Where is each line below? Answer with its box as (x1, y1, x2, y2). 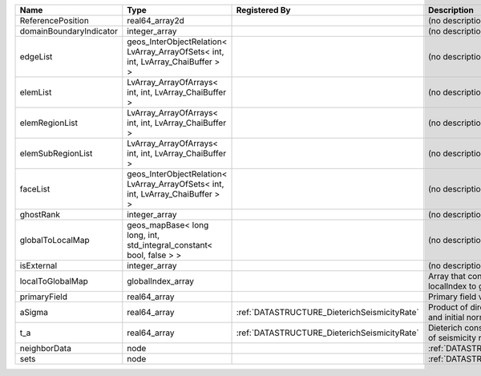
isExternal (19, 261, 58, 271)
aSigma (19, 307, 48, 317)
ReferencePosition (19, 15, 90, 26)
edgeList (19, 51, 53, 62)
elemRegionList (19, 117, 79, 128)
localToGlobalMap (19, 276, 88, 286)
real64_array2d (127, 15, 184, 26)
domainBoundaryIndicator (19, 26, 118, 36)
